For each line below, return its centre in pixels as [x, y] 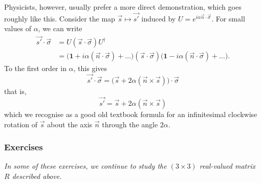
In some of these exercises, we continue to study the [85, 166]
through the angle [130, 124]
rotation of [21, 124]
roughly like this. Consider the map [60, 18]
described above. [37, 176]
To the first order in [35, 68]
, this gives [90, 68]
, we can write [60, 28]
